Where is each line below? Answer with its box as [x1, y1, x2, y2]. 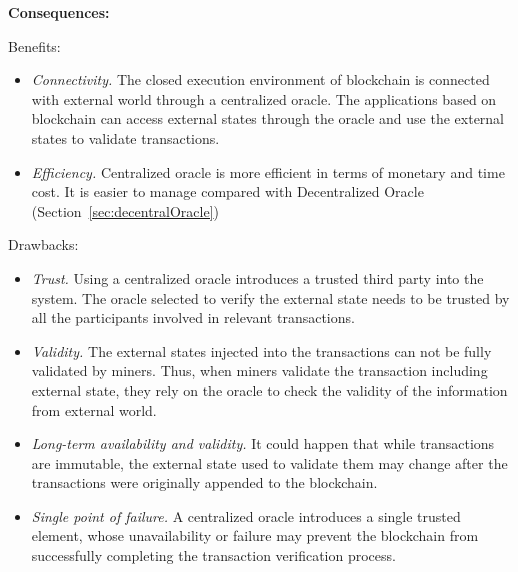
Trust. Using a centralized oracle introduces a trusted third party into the [31, 267, 484, 288]
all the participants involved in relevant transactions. [31, 307, 355, 328]
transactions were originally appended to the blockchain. [31, 472, 378, 493]
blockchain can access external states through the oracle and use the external [31, 108, 505, 129]
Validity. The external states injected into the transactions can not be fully [31, 340, 492, 361]
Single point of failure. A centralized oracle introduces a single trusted [31, 505, 461, 526]
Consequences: [8, 2, 110, 22]
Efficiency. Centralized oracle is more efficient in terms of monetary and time [31, 161, 505, 182]
